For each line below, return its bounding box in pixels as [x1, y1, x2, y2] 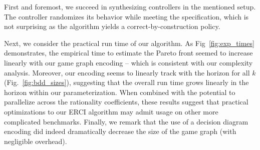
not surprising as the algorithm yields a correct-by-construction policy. [4, 21, 220, 31]
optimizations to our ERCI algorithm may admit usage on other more [4, 106, 218, 116]
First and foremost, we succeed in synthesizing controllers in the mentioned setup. [4, 1, 256, 11]
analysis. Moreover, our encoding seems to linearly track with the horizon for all [4, 67, 250, 77]
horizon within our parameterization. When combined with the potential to [4, 86, 235, 97]
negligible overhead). [4, 135, 67, 146]
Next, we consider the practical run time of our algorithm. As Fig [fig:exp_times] [4, 37, 254, 48]
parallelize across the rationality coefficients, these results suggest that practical [4, 96, 248, 107]
